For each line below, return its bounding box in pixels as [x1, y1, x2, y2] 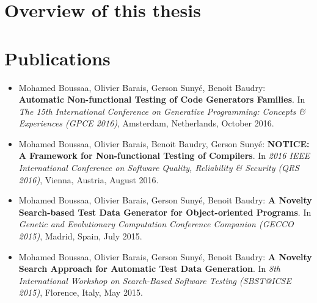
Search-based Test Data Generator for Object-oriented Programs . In [18, 205, 312, 218]
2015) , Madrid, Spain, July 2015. [18, 230, 142, 243]
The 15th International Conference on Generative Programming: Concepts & [18, 104, 306, 117]
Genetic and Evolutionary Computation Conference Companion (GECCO [18, 217, 294, 230]
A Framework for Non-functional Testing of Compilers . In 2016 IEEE [18, 149, 310, 162]
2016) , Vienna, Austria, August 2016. [18, 173, 159, 186]
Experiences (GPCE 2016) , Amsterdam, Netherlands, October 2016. [18, 117, 274, 130]
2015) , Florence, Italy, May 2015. [18, 286, 143, 299]
